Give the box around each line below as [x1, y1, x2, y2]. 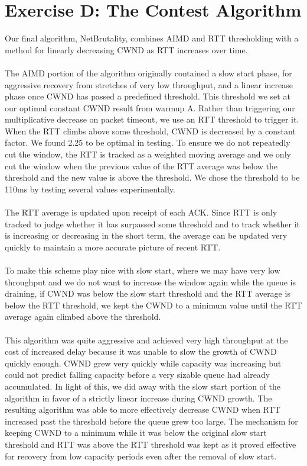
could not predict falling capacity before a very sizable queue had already [5, 368, 270, 381]
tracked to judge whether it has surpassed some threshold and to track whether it [5, 217, 301, 230]
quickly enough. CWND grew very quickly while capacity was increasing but [5, 356, 282, 369]
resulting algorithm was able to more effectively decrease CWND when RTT [5, 403, 280, 416]
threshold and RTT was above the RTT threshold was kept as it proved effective [5, 438, 296, 450]
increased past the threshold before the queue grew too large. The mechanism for [5, 414, 298, 427]
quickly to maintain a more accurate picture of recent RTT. [5, 240, 221, 253]
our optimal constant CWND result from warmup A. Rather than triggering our [5, 101, 295, 114]
